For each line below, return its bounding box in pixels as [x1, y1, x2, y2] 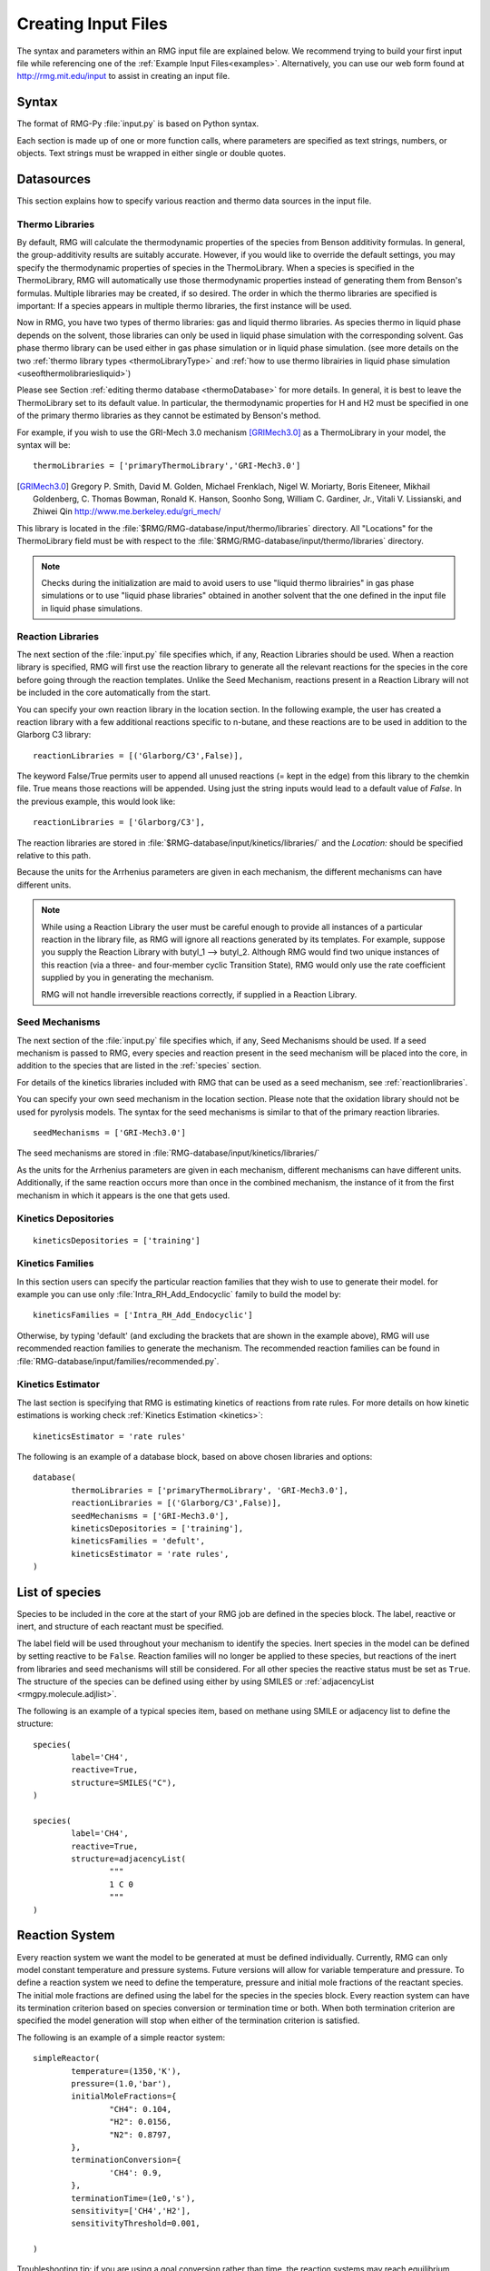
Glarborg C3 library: [16, 729, 92, 740]
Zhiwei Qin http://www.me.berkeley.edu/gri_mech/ [33, 506, 221, 517]
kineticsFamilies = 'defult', [71, 1536, 206, 1546]
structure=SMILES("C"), [71, 1777, 177, 1788]
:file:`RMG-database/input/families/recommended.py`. [16, 1355, 220, 1366]
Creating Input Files [16, 14, 168, 34]
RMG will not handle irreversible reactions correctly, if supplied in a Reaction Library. [41, 988, 358, 999]
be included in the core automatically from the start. [16, 687, 211, 699]
